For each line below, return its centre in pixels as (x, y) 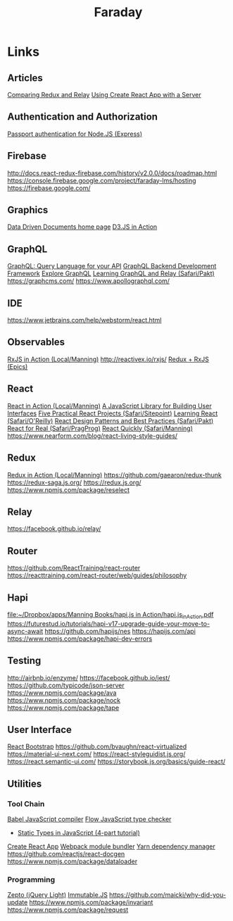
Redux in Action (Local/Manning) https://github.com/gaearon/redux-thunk (114, 475)
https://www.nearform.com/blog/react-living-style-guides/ (93, 436)
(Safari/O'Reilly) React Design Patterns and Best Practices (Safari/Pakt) (111, 420)
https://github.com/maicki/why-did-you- (168, 895)
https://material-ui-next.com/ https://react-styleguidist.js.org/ (96, 754)
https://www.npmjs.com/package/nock (64, 700)
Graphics (28, 210)
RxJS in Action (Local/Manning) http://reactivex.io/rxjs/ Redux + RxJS (108, 359)
